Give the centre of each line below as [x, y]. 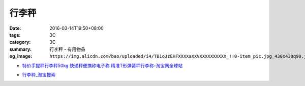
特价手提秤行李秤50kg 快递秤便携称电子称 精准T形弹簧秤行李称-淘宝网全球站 [102, 65]
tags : [15, 35]
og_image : [21, 56]
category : [20, 42]
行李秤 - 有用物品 [68, 49]
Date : [15, 28]
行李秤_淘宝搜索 [39, 74]
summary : [21, 49]
